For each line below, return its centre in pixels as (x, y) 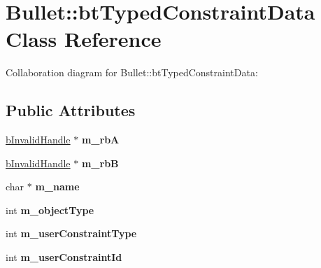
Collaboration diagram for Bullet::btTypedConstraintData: (132, 72)
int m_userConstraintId (64, 257)
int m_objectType (50, 210)
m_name (57, 186)
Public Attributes (71, 110)
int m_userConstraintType (71, 233)
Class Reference (84, 39)
